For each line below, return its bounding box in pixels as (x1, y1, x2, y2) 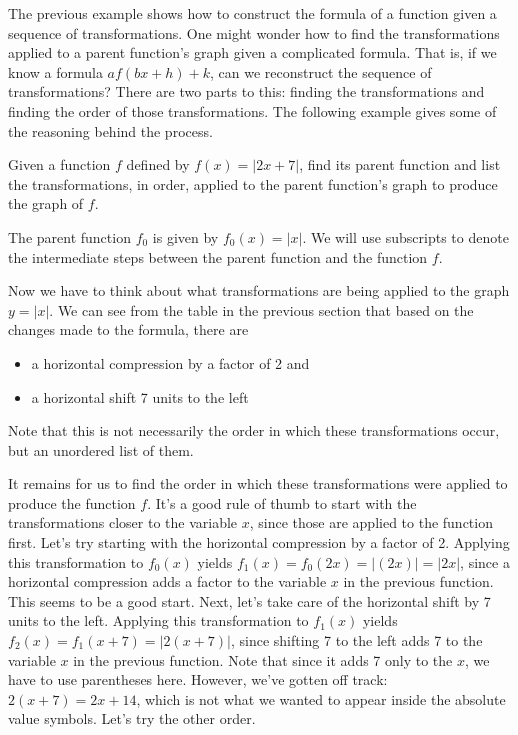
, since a (460, 551, 510, 572)
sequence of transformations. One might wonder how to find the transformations (8, 22, 500, 43)
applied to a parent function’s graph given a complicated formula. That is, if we (8, 42, 497, 63)
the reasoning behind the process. (8, 120, 213, 141)
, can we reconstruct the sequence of (210, 61, 432, 82)
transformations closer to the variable (8, 512, 238, 533)
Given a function (8, 154, 111, 175)
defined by (126, 154, 190, 175)
